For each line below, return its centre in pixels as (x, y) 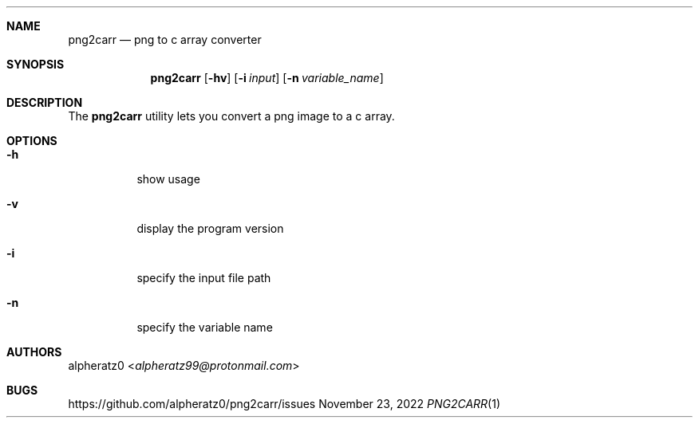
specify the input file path (204, 278)
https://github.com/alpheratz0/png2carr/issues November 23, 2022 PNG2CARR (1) (284, 404)
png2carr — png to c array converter (165, 39)
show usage (168, 179)
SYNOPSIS (36, 64)
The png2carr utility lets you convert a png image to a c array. (231, 116)
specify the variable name (205, 327)
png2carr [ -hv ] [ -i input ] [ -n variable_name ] (267, 78)
